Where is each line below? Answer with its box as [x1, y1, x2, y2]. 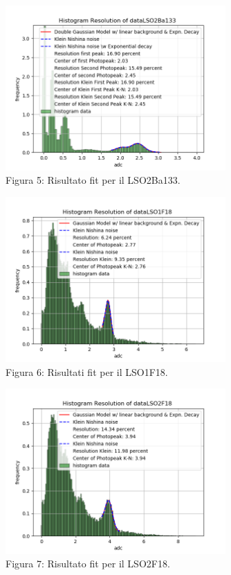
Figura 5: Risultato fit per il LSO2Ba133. [6, 173, 181, 187]
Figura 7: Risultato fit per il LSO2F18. [6, 556, 170, 571]
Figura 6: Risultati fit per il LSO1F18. [6, 364, 168, 379]
